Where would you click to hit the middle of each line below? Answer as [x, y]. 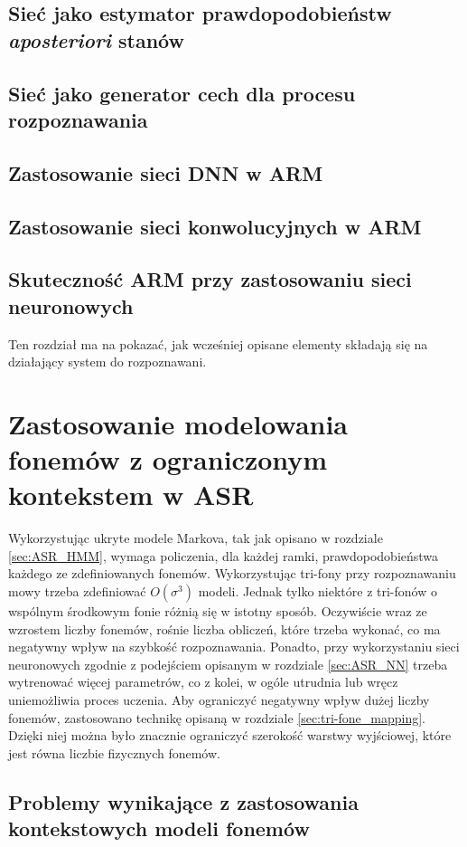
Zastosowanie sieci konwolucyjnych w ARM [215, 226]
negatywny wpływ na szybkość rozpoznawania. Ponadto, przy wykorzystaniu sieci [234, 647]
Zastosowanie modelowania [178, 423]
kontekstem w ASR [131, 495]
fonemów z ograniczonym [168, 459]
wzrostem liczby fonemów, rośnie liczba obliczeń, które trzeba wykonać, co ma [224, 628]
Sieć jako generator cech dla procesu [182, 93]
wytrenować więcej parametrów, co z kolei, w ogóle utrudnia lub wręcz [203, 682]
